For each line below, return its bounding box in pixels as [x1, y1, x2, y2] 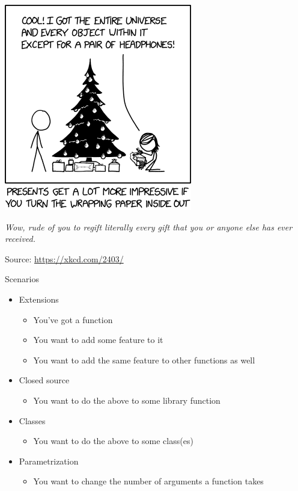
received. [5, 232, 36, 245]
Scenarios [5, 273, 39, 285]
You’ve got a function [33, 313, 113, 326]
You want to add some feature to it [33, 333, 163, 346]
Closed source [19, 374, 70, 386]
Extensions [19, 292, 59, 305]
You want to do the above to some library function [33, 394, 220, 406]
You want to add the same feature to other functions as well [33, 353, 255, 366]
